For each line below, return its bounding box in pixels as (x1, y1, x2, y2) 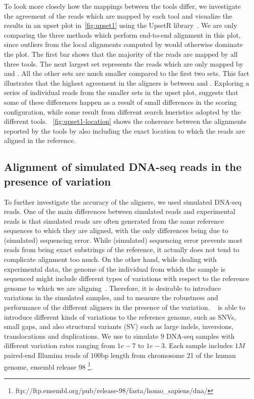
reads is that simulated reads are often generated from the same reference (4, 215, 224, 226)
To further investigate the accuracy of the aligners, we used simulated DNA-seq (4, 196, 242, 207)
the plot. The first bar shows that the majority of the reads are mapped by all (4, 48, 238, 59)
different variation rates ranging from (4, 340, 115, 351)
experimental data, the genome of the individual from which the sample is (4, 263, 226, 274)
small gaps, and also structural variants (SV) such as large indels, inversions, (4, 321, 233, 331)
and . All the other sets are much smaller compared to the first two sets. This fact (4, 68, 250, 78)
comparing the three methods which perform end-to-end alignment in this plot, (4, 29, 241, 40)
